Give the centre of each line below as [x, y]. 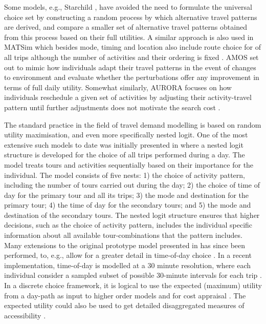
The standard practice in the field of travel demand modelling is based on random [133, 124]
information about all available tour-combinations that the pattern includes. [123, 235]
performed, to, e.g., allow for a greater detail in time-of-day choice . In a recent [128, 255]
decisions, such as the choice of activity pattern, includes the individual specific [128, 225]
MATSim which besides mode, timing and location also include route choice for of [132, 47]
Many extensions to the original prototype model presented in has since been [125, 245]
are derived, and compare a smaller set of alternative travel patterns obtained [126, 27]
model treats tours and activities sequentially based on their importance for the [129, 164]
